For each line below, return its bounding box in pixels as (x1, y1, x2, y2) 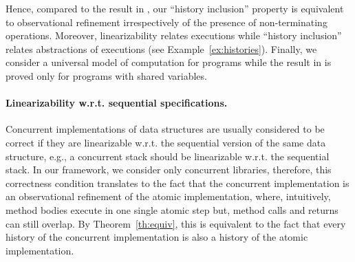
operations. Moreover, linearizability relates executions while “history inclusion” (6, 28, 342, 43)
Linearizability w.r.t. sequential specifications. (6, 96, 228, 110)
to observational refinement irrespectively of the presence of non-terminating (6, 14, 327, 29)
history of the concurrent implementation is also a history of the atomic (6, 230, 308, 244)
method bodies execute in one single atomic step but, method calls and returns (6, 202, 338, 217)
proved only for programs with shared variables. (6, 68, 207, 83)
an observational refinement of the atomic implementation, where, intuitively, (6, 189, 331, 204)
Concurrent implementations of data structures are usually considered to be (6, 122, 325, 136)
